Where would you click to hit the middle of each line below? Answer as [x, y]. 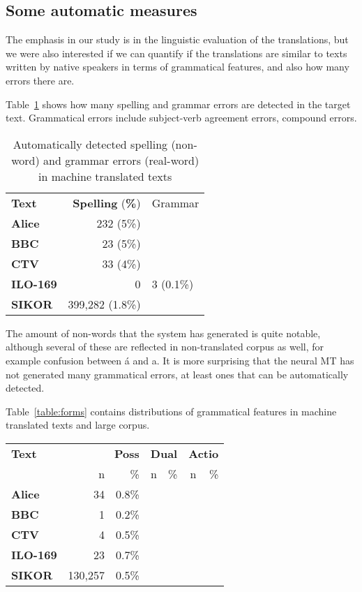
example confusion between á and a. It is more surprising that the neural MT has [180, 360]
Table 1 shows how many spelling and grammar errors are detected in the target [178, 104]
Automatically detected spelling [90, 144]
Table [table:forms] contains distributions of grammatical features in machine [171, 411]
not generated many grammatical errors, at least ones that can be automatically [177, 374]
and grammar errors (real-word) [121, 160]
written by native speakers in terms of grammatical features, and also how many [178, 67]
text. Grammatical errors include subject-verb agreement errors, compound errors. [181, 118]
